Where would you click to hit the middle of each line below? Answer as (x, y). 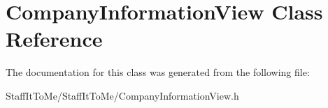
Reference (54, 39)
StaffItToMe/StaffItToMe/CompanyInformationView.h (122, 95)
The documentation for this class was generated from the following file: (158, 72)
